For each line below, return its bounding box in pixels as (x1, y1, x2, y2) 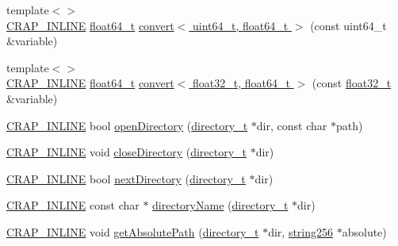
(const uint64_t (310, 17, 387, 33)
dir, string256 (268, 223, 334, 240)
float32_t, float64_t (192, 75, 290, 91)
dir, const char (256, 117, 327, 133)
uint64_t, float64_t (192, 17, 289, 33)
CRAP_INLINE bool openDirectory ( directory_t (6, 117, 248, 133)
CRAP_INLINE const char (6, 197, 140, 213)
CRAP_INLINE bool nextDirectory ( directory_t (6, 170, 246, 186)
